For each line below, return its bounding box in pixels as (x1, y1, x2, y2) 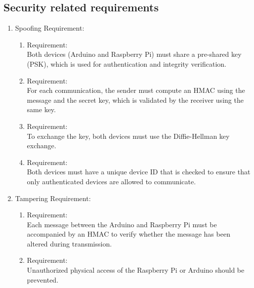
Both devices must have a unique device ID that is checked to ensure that (27, 166, 251, 177)
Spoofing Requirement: (15, 23, 85, 33)
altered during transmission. (27, 238, 112, 248)
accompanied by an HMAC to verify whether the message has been (27, 229, 230, 239)
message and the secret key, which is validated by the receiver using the (27, 94, 244, 105)
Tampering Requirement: (15, 193, 91, 203)
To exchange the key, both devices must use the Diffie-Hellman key (27, 130, 230, 141)
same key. (27, 104, 56, 115)
